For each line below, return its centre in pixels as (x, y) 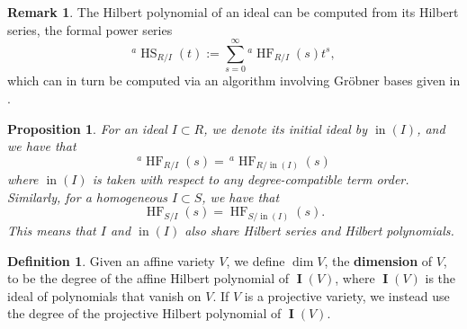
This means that (52, 230)
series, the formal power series (90, 29)
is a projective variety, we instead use (347, 295)
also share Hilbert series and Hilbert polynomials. (319, 230)
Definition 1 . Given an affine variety (111, 260)
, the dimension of (378, 260)
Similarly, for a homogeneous (87, 196)
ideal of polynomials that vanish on (104, 295)
